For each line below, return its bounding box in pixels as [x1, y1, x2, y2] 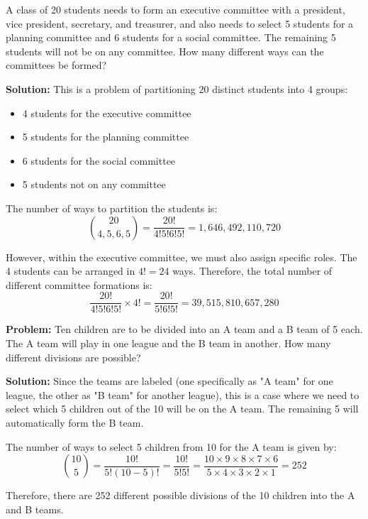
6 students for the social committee [22, 153, 176, 168]
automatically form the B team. [6, 415, 144, 430]
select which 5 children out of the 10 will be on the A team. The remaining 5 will [6, 401, 359, 416]
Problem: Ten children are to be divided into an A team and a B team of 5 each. [6, 322, 363, 337]
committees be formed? [6, 58, 107, 72]
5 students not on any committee [22, 177, 166, 192]
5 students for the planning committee [22, 129, 189, 144]
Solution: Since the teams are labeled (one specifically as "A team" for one [6, 373, 333, 388]
